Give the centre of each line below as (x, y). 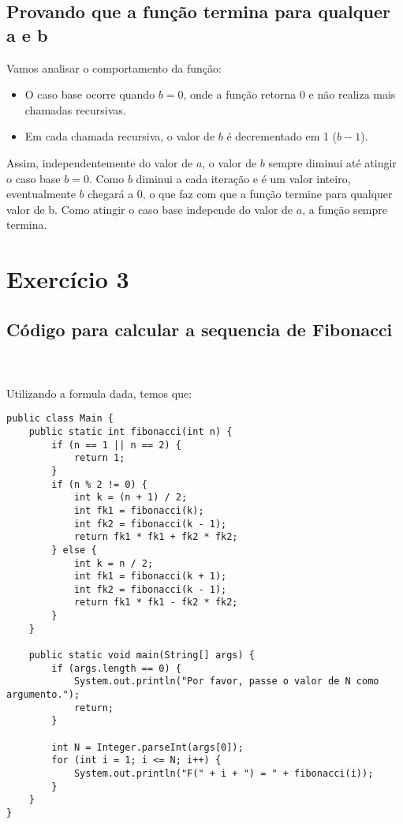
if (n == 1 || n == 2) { (116, 445)
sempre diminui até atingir (332, 162)
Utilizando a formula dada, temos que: (99, 393)
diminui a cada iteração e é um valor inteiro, (243, 178)
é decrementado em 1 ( (282, 136)
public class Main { (60, 419)
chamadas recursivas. (75, 109)
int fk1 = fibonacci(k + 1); (150, 577)
